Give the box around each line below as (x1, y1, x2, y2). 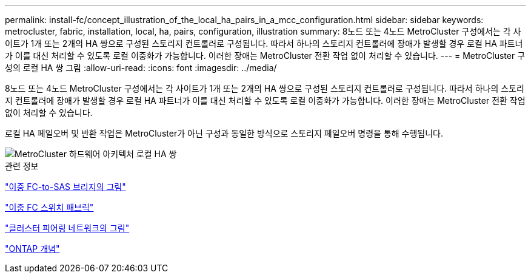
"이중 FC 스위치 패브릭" (5, 202, 94, 212)
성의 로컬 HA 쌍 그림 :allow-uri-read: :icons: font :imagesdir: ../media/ (5, 63, 277, 73)
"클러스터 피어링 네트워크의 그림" (5, 223, 130, 233)
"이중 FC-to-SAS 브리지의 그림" (5, 181, 126, 192)
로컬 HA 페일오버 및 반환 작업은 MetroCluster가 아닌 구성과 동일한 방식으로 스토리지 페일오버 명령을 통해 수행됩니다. (5, 128, 443, 138)
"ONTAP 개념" (5, 243, 60, 254)
